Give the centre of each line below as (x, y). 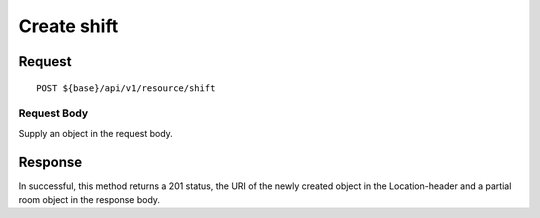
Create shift (68, 26)
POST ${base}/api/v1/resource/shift (126, 88)
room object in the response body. (89, 199)
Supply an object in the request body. (96, 133)
